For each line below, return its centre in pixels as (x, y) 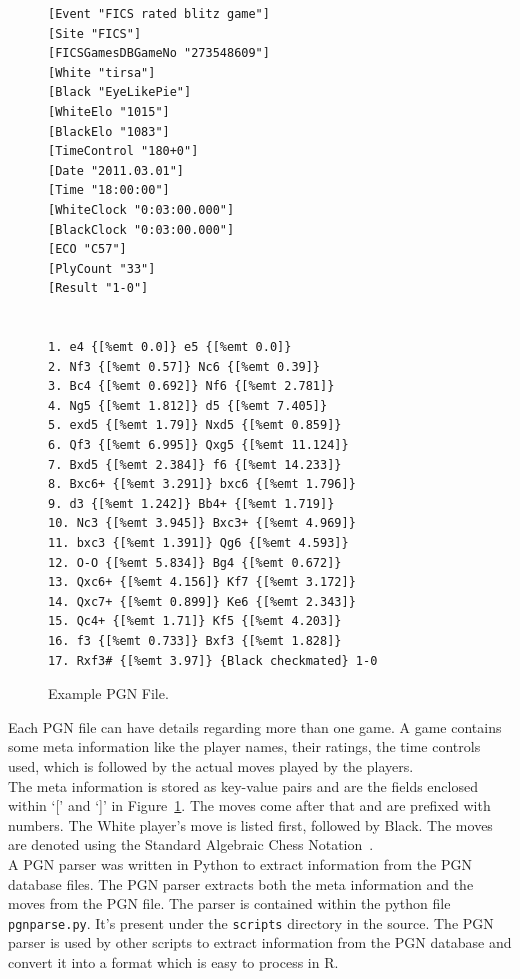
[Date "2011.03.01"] (116, 170)
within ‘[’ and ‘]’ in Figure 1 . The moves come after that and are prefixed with (249, 805)
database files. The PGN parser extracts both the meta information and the (241, 883)
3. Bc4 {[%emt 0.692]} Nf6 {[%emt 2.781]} (191, 386)
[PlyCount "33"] (102, 268)
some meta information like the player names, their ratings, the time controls (244, 746)
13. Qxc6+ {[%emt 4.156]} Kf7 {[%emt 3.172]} (202, 582)
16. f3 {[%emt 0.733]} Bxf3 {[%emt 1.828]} (195, 641)
